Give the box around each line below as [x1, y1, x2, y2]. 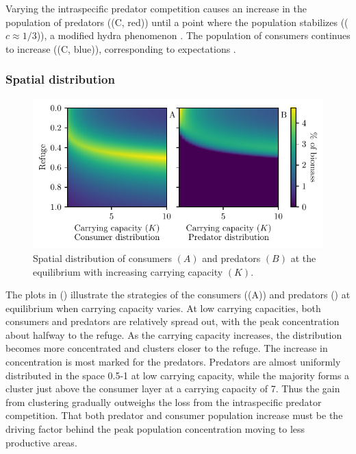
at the [290, 250, 316, 265]
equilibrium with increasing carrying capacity [33, 264, 223, 278]
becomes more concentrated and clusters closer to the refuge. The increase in [5, 341, 328, 355]
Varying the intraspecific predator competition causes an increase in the [5, 1, 307, 15]
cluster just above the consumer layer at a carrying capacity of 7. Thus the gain [5, 381, 340, 396]
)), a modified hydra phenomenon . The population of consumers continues [36, 28, 351, 43]
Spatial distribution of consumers [33, 250, 172, 265]
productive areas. [5, 435, 77, 449]
